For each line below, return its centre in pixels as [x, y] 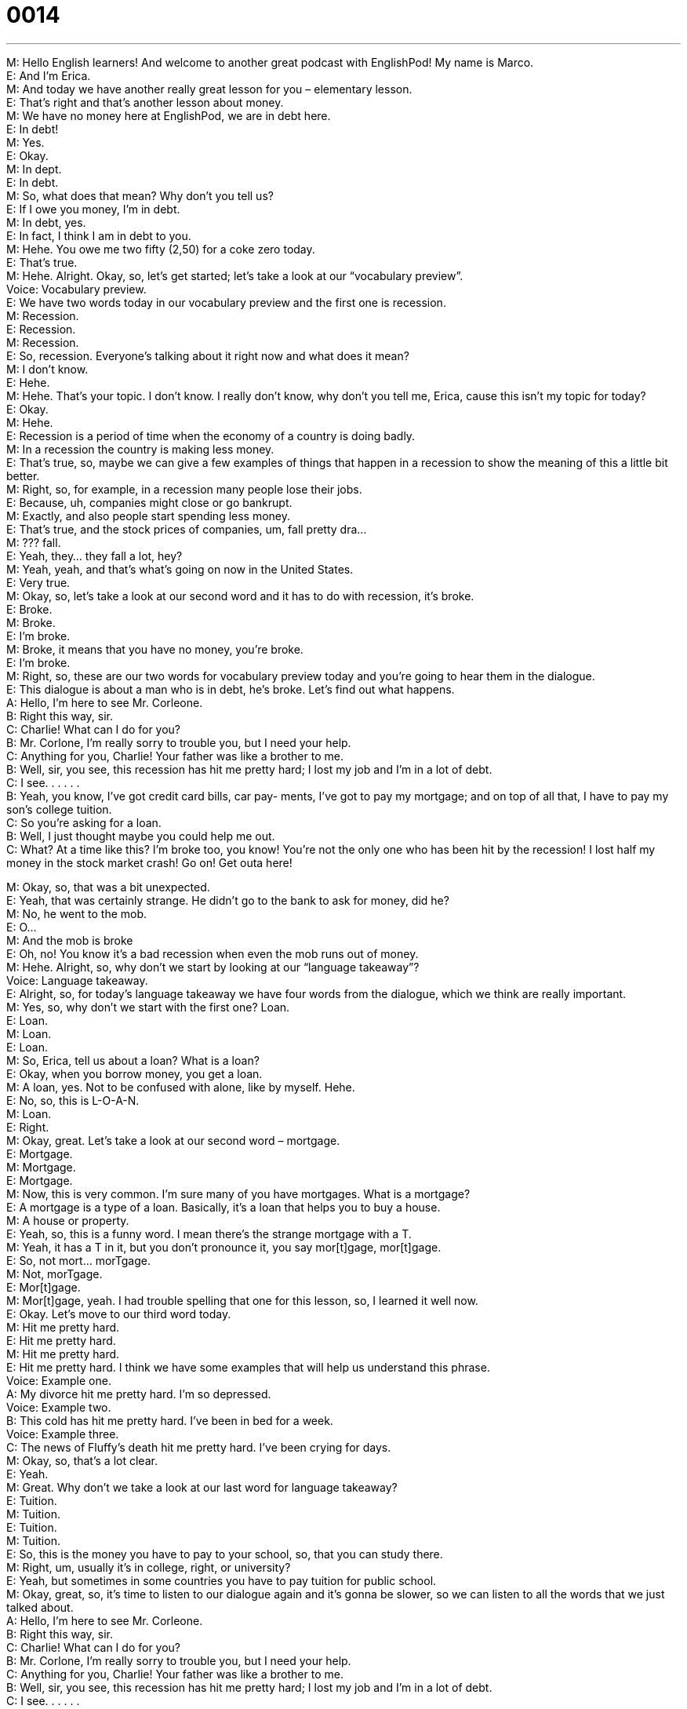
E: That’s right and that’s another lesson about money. [145, 102]
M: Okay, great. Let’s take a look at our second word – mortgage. [173, 1140]
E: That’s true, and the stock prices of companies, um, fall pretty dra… [187, 529]
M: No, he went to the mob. [77, 913]
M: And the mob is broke [70, 940]
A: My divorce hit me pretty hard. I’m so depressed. [139, 1394]
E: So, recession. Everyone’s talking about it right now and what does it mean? [208, 355]
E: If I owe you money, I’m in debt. [93, 209]
